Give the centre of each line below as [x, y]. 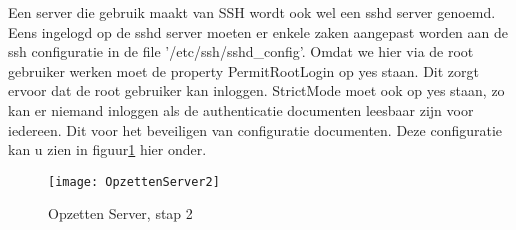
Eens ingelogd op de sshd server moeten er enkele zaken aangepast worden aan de [258, 31]
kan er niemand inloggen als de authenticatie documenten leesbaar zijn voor [241, 109]
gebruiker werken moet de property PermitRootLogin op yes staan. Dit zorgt [243, 70]
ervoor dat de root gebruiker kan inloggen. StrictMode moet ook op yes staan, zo [256, 90]
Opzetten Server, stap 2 [120, 213]
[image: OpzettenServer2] [134, 181]
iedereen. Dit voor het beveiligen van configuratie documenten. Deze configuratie [255, 129]
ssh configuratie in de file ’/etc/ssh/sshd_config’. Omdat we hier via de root [241, 51]
